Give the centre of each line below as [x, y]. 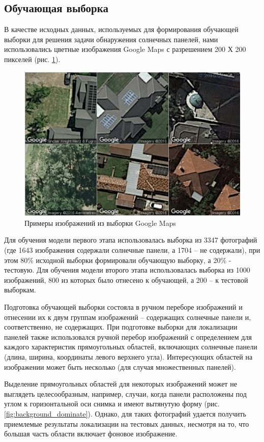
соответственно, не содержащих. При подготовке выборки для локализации [121, 327]
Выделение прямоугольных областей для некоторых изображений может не [121, 384]
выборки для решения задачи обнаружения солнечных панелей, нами [111, 39]
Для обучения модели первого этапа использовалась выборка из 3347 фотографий [131, 240]
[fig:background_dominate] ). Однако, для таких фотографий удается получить [125, 413]
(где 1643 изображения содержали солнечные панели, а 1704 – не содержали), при [132, 250]
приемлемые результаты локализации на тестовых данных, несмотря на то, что [127, 423]
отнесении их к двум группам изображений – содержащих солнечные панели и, [128, 317]
